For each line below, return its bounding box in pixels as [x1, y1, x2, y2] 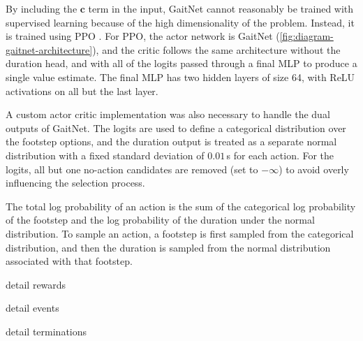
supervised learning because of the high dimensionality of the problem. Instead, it [6, 15, 355, 29]
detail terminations [6, 324, 87, 338]
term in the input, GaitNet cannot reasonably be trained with [88, 1, 354, 15]
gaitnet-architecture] [6, 42, 93, 57]
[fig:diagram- [279, 29, 334, 43]
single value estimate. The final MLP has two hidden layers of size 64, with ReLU [6, 69, 355, 84]
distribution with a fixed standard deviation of [6, 147, 205, 162]
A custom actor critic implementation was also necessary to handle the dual [6, 107, 330, 122]
